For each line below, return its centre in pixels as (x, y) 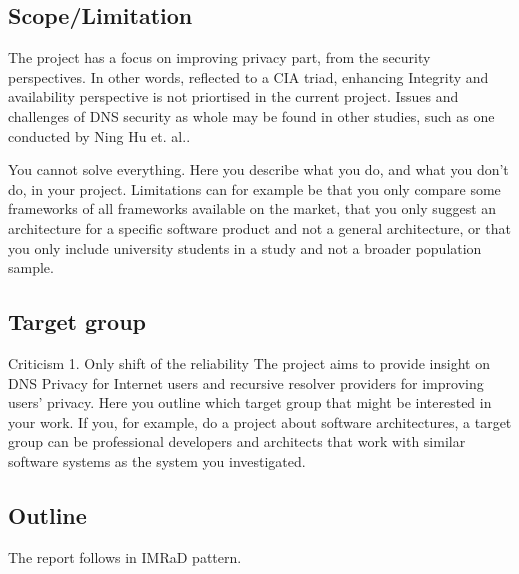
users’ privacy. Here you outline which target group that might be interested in (250, 402)
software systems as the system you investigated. (157, 460)
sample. (31, 267)
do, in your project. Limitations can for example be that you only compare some (254, 188)
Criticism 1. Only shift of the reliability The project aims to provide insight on (249, 362)
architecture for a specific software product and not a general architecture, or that (259, 227)
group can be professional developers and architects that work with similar (237, 441)
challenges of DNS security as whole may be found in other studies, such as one (251, 115)
